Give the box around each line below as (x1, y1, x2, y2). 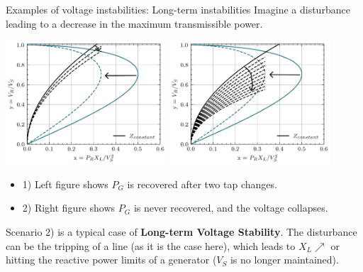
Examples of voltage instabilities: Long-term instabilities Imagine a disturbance (6, 2, 350, 16)
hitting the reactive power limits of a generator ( (6, 252, 217, 267)
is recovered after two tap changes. (127, 176, 277, 191)
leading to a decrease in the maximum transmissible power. (6, 16, 263, 31)
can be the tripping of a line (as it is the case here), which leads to (6, 238, 296, 253)
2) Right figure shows (22, 200, 116, 215)
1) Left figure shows (22, 176, 108, 191)
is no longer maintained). (230, 252, 339, 267)
